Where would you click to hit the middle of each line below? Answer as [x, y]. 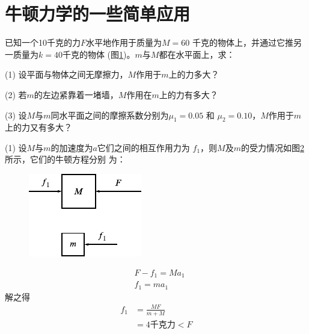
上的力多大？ [194, 74]
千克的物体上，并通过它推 [243, 42]
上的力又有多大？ [38, 127]
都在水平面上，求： [197, 54]
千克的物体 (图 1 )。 [99, 54]
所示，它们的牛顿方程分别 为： [65, 159]
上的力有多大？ [188, 94]
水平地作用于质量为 [124, 42]
